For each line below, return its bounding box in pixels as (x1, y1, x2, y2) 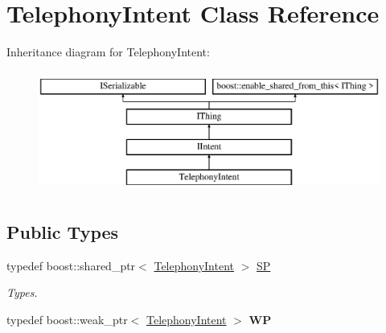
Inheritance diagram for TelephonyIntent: (6, 43, 210, 60)
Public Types (6, 219, 119, 244)
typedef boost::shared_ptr (6, 257, 136, 273)
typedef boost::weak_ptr (6, 310, 128, 327)
